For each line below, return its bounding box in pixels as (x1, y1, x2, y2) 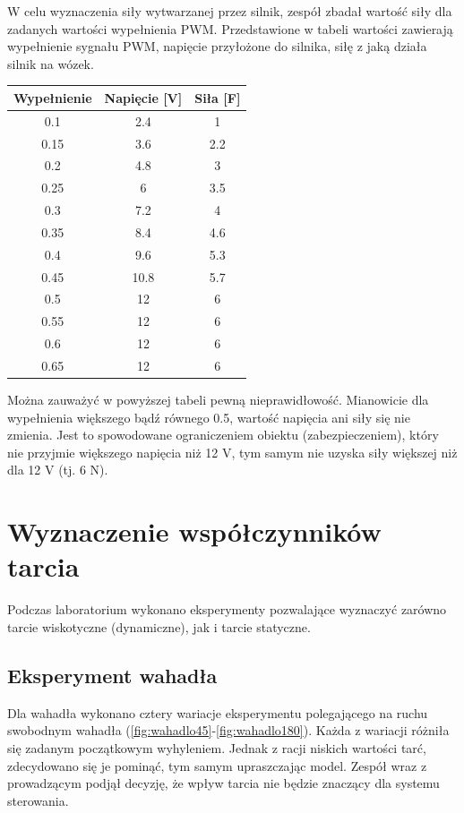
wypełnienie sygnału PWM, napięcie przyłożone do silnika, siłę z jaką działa (7, 37, 427, 56)
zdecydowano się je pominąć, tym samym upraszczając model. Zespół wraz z (7, 756, 427, 774)
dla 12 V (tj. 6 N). (7, 460, 108, 479)
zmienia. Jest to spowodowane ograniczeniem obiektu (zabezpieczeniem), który (7, 425, 439, 444)
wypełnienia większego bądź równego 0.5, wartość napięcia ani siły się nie (7, 407, 410, 426)
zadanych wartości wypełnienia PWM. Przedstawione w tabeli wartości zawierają (7, 19, 453, 38)
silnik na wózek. (7, 54, 94, 73)
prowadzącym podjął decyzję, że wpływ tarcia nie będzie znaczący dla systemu (7, 774, 440, 792)
